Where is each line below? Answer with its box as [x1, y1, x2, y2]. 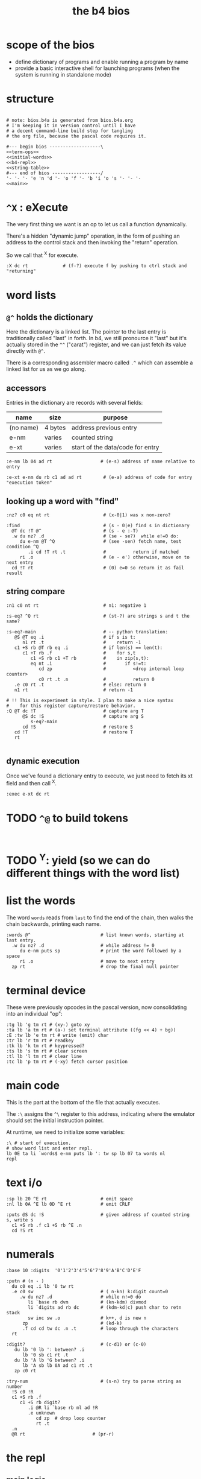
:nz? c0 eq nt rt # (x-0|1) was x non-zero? [6, 512, 171, 518]
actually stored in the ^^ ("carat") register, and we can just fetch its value [6, 341, 187, 348]
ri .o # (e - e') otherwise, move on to [19, 554, 190, 560]
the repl [6, 1451, 46, 1465]
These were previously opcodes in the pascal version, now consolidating [6, 1003, 187, 1011]
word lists [6, 288, 57, 302]
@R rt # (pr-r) [11, 1431, 114, 1437]
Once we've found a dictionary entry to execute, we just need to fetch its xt [6, 772, 193, 779]
